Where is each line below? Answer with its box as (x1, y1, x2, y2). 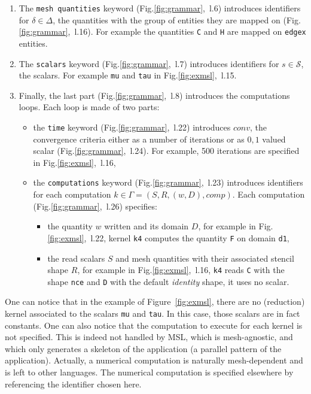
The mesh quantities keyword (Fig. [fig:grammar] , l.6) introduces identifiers (19, 2, 301, 14)
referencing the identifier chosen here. (5, 377, 142, 390)
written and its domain (104, 220, 189, 232)
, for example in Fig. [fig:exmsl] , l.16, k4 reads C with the (77, 263, 285, 276)
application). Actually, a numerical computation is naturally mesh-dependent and (5, 354, 303, 366)
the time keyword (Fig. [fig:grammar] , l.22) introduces (33, 121, 231, 133)
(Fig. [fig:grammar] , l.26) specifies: (33, 199, 157, 212)
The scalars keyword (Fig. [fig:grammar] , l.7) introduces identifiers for (19, 57, 279, 69)
